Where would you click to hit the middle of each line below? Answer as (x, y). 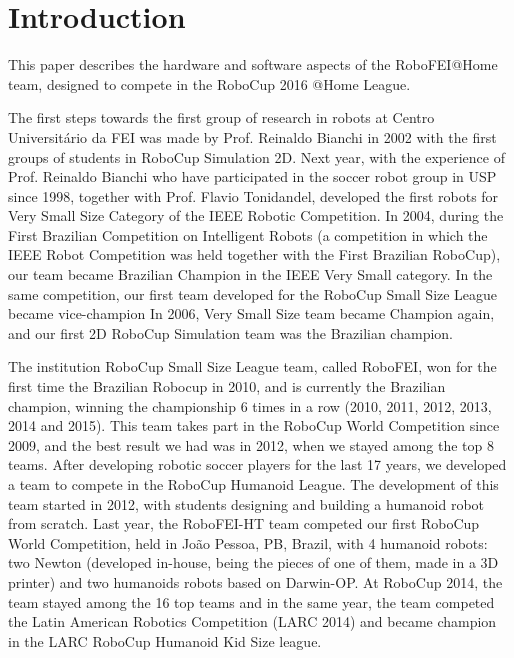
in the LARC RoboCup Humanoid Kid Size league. (165, 640)
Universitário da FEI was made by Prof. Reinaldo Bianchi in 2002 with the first (252, 136)
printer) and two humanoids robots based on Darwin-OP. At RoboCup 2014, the (255, 581)
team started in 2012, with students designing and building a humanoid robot (246, 503)
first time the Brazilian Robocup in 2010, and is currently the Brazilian (227, 386)
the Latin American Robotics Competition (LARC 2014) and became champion (252, 621)
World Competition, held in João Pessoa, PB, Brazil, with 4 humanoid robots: (248, 542)
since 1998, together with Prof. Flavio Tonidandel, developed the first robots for (253, 195)
